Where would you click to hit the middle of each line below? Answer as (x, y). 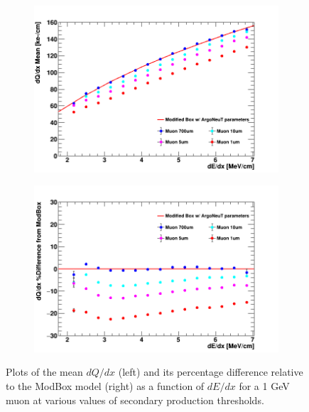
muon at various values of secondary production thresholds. (135, 400)
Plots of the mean (44, 372)
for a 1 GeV (264, 385)
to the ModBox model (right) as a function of (105, 385)
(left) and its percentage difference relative (211, 372)
